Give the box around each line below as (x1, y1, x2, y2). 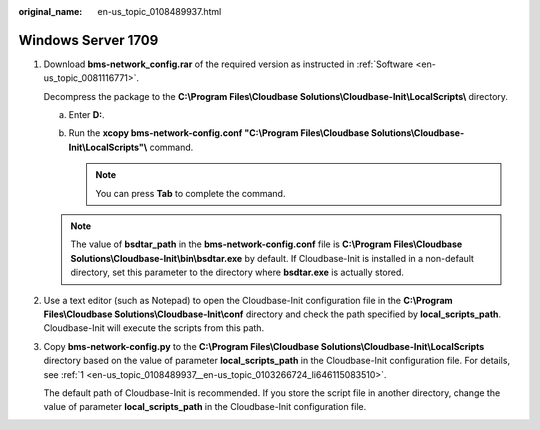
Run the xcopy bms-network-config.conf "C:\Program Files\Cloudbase (68, 127, 370, 139)
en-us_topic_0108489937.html (97, 6, 222, 17)
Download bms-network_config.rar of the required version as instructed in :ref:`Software (43, 58, 414, 70)
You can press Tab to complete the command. (95, 187, 286, 199)
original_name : (18, 6, 83, 17)
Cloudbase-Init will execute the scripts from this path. (43, 322, 265, 334)
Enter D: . (68, 109, 105, 121)
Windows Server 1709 (18, 31, 159, 49)
